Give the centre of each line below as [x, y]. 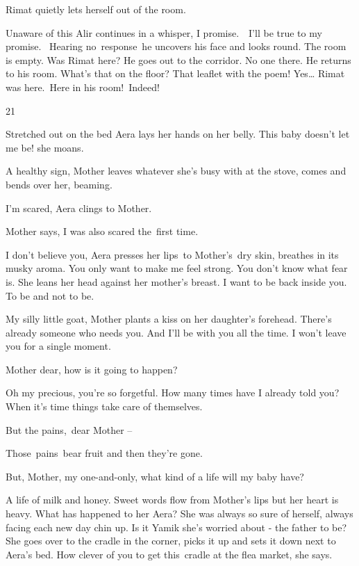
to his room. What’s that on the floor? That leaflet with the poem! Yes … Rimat [175, 73]
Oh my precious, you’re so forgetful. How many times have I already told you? [173, 393]
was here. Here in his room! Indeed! [83, 87]
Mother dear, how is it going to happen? [92, 369]
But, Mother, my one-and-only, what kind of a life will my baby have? [155, 476]
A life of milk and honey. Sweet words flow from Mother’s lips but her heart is [172, 500]
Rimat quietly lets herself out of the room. [96, 9]
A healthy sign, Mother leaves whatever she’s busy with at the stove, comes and [176, 171]
